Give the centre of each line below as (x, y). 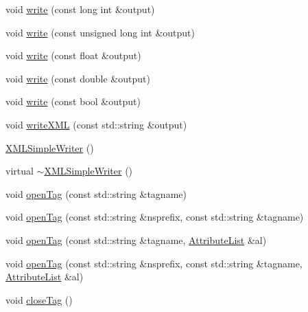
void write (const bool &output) (73, 101)
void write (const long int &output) (80, 9)
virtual (20, 171)
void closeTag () (39, 299)
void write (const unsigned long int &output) (100, 32)
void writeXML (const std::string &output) (96, 124)
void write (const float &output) (73, 55)
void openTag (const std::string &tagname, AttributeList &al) (136, 239)
